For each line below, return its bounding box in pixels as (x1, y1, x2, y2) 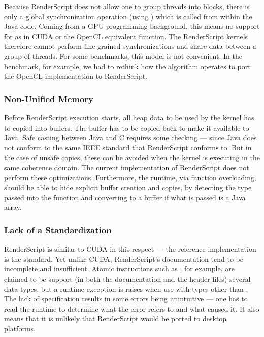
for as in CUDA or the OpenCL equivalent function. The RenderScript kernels (4, 30, 248, 41)
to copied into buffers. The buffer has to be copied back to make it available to (4, 122, 249, 133)
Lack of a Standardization (4, 223, 112, 236)
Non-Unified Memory (4, 92, 94, 105)
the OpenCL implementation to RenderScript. (4, 71, 148, 81)
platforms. (4, 323, 36, 333)
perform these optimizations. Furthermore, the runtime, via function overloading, (4, 172, 256, 182)
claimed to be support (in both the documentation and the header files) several (4, 273, 251, 284)
